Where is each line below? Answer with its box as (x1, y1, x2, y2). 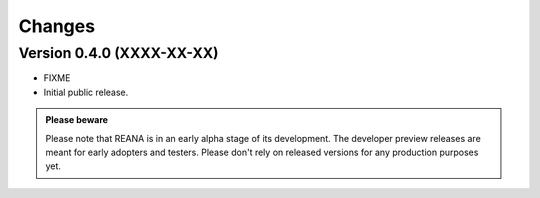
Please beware (45, 114, 109, 126)
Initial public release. (43, 86, 129, 98)
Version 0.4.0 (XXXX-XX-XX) (18, 44, 219, 62)
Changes (18, 15, 95, 37)
